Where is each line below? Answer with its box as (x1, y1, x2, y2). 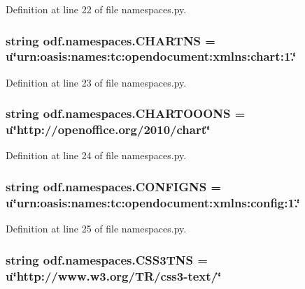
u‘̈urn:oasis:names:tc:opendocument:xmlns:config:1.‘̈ (6, 193, 300, 211)
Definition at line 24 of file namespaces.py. (6, 148, 187, 163)
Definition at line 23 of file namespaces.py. (6, 75, 187, 89)
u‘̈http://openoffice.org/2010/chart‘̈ (6, 121, 211, 138)
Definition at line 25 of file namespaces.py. (6, 221, 187, 236)
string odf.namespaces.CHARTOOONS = (6, 105, 246, 122)
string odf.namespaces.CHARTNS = (6, 31, 215, 49)
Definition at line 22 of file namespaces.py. (6, 2, 187, 16)
